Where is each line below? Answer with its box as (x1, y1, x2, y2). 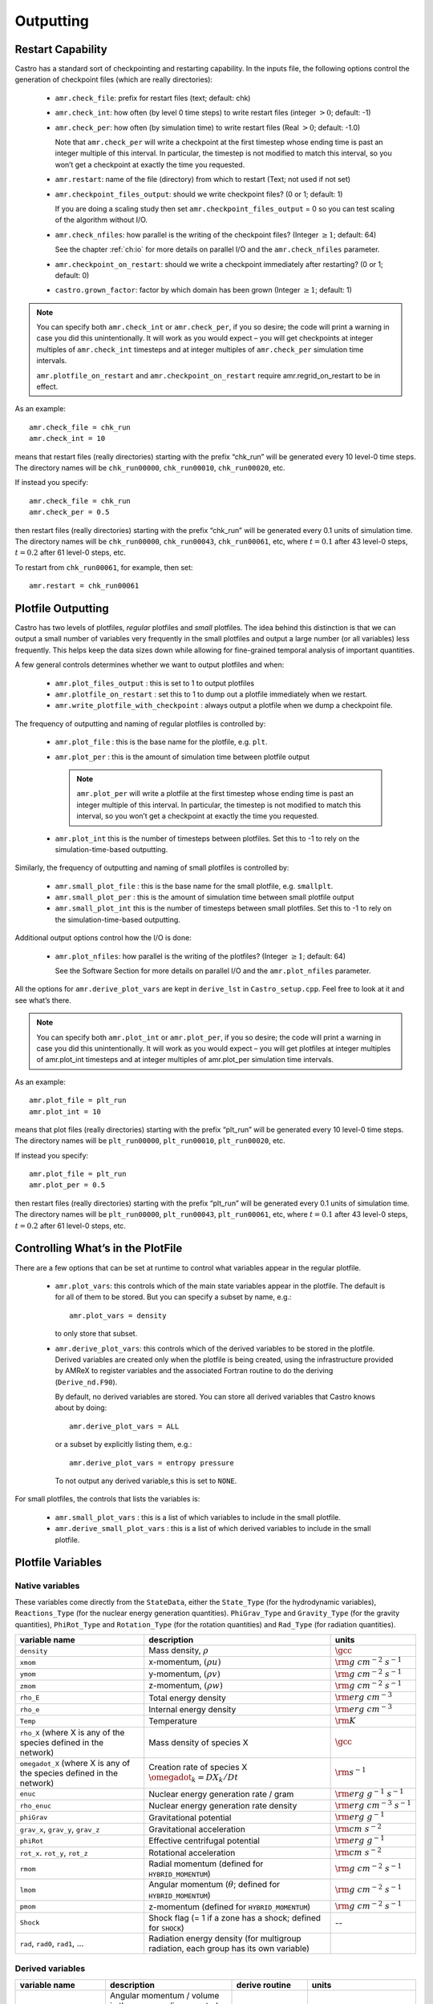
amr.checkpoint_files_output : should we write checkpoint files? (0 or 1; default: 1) (55, 189, 343, 199)
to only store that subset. (55, 1329, 138, 1339)
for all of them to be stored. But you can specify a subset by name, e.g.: (55, 1292, 292, 1302)
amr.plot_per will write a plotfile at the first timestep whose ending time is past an (76, 789, 354, 798)
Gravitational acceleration (148, 1824, 246, 1835)
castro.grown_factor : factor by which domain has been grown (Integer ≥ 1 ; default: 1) (55, 285, 353, 295)
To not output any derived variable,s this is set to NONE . (55, 1476, 237, 1486)
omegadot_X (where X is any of (19, 1757, 131, 1768)
